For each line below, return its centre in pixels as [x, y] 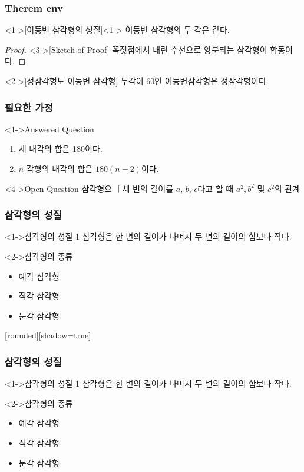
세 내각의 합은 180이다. [60, 149]
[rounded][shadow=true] [48, 335]
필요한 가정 [29, 107]
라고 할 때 [216, 188]
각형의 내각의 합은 [60, 168]
